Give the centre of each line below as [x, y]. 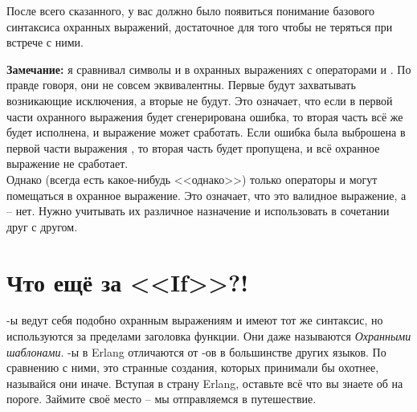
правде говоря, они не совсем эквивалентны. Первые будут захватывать [181, 85]
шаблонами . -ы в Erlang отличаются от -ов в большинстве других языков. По [196, 351]
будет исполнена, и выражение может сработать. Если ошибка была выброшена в [206, 132]
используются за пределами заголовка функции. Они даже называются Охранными [209, 336]
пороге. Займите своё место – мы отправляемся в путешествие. [161, 399]
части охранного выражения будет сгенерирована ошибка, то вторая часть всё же [205, 116]
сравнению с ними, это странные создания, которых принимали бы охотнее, [193, 367]
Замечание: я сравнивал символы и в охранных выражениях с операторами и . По [209, 69]
